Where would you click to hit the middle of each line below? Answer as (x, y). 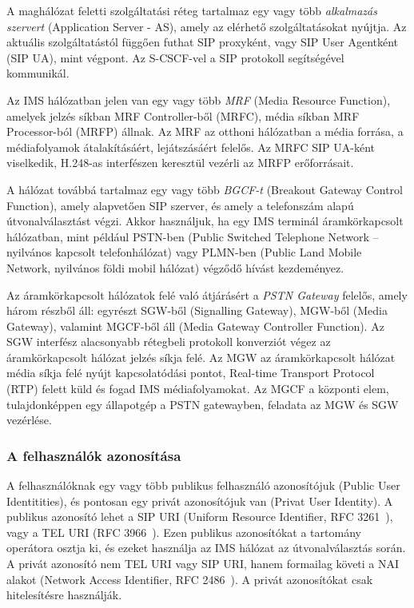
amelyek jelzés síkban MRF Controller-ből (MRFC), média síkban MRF (183, 115)
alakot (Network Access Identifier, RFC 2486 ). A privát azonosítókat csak (190, 579)
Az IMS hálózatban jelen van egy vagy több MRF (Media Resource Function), (199, 99)
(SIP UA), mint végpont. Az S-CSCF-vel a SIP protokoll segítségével (175, 57)
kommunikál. (38, 73)
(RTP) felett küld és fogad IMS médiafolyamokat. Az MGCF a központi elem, (198, 389)
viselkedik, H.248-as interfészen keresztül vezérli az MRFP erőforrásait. (180, 163)
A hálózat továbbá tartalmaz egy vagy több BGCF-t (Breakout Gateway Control (205, 189)
